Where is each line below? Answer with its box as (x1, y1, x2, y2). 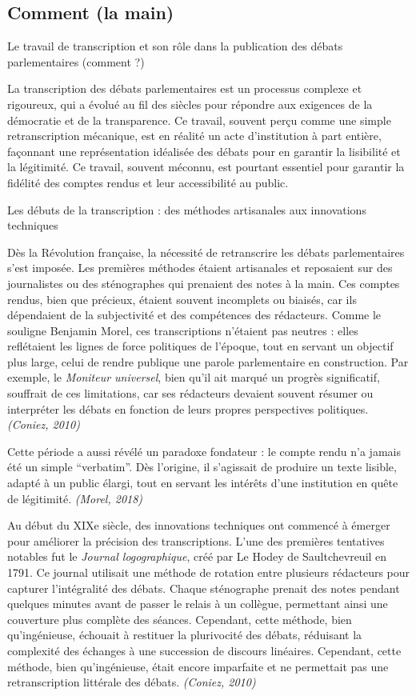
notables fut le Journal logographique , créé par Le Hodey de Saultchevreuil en (7, 548, 387, 565)
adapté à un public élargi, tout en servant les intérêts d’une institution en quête (7, 474, 398, 491)
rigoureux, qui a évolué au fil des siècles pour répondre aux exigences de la (7, 95, 373, 112)
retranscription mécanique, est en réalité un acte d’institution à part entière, (7, 127, 382, 144)
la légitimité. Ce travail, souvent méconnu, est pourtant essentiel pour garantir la (7, 158, 405, 175)
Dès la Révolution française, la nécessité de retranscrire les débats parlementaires (7, 243, 405, 260)
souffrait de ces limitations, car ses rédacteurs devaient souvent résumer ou (7, 385, 374, 402)
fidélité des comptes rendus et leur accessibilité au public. (7, 174, 289, 190)
